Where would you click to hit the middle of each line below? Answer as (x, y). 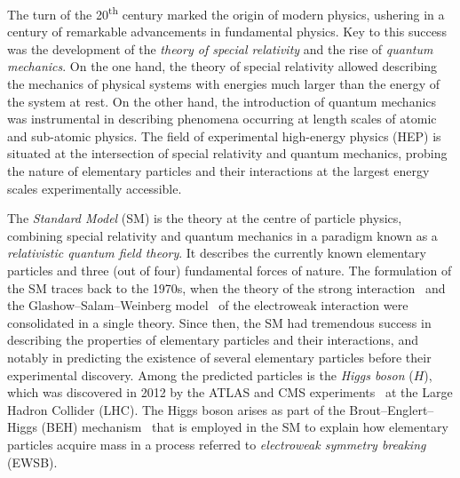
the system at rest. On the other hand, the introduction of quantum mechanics (222, 101)
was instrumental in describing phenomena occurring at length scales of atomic (222, 119)
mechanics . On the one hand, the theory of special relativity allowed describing (222, 66)
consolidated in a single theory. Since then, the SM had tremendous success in (219, 322)
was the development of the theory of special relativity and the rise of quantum (220, 48)
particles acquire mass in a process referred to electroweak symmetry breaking (217, 444)
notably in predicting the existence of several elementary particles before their (219, 357)
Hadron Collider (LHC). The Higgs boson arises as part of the (176, 409)
